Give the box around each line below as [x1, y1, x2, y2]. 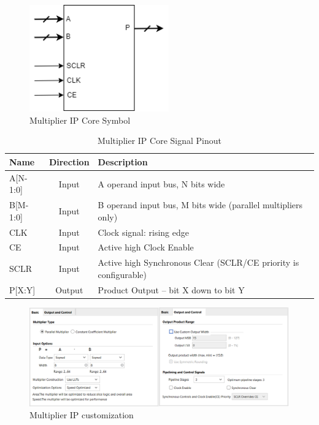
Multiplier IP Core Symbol [29, 113, 131, 126]
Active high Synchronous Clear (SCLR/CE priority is [98, 256, 299, 269]
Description [98, 155, 148, 168]
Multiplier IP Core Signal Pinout [98, 134, 221, 147]
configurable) [98, 268, 147, 280]
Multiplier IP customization [29, 408, 134, 421]
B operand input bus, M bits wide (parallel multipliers [98, 198, 303, 211]
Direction [48, 155, 90, 168]
